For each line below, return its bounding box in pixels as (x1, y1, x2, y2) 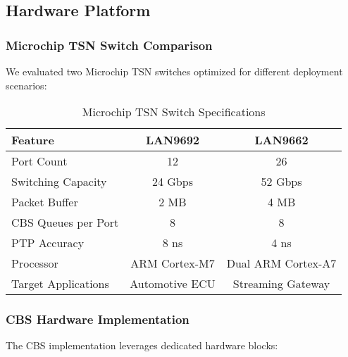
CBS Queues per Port (11, 214, 119, 231)
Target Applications (11, 275, 109, 292)
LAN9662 (254, 132, 309, 149)
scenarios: (6, 77, 47, 92)
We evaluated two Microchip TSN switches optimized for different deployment (6, 64, 343, 78)
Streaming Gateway (232, 275, 330, 292)
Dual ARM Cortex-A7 (226, 255, 337, 272)
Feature (11, 132, 54, 149)
